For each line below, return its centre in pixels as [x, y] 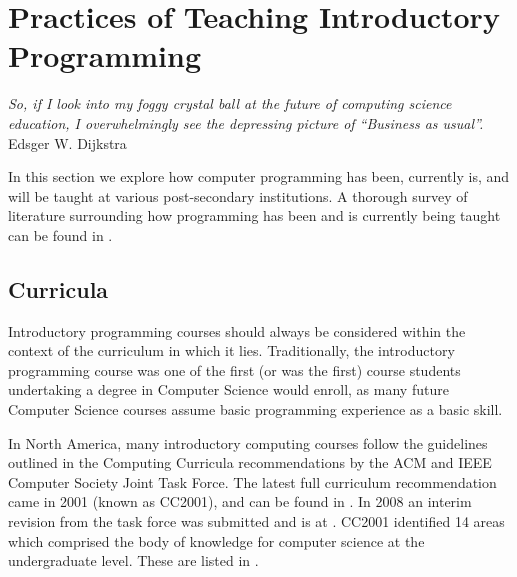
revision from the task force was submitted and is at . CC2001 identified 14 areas [256, 521]
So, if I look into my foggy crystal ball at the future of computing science [230, 103]
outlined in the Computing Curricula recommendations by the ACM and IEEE [250, 462]
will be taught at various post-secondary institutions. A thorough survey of [238, 195]
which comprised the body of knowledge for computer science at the [216, 540]
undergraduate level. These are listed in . [133, 560]
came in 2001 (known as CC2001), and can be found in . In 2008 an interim [240, 501]
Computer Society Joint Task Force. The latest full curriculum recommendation [252, 481]
